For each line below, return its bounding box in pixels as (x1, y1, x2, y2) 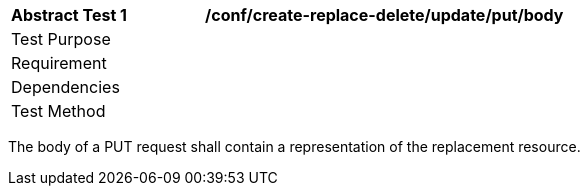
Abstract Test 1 (11, 5, 127, 25)
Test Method (11, 101, 106, 121)
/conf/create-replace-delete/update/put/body (205, 5, 564, 25)
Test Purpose (11, 29, 111, 49)
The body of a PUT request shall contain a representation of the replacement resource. (8, 138, 581, 155)
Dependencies (11, 77, 120, 97)
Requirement (11, 53, 107, 73)
